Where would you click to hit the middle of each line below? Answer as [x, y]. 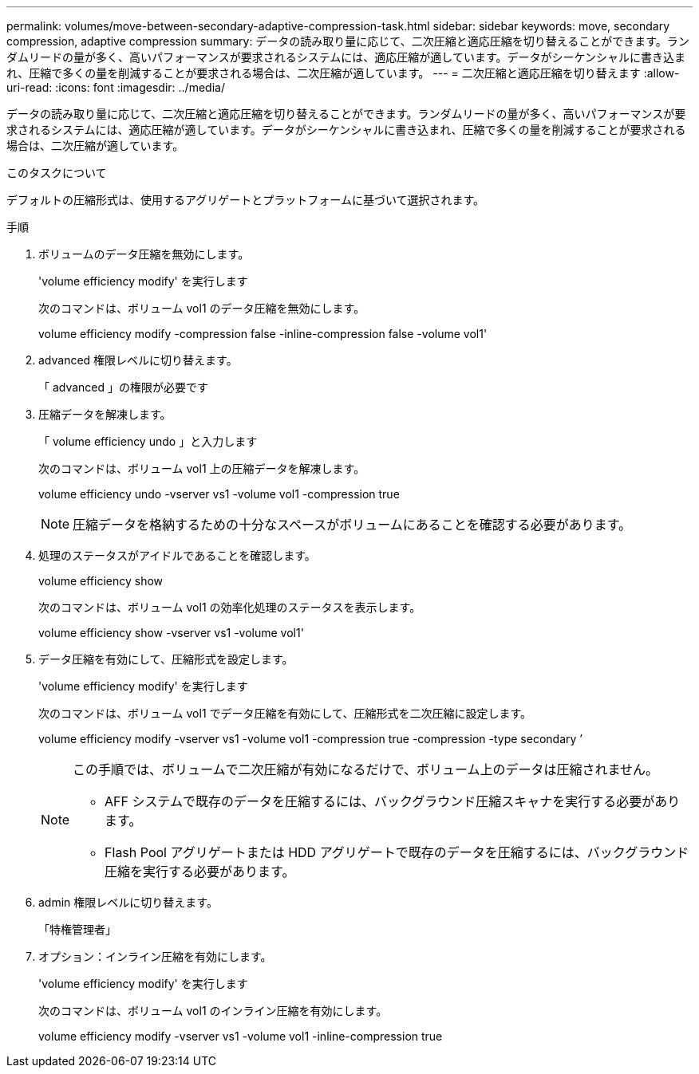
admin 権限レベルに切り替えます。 [128, 902]
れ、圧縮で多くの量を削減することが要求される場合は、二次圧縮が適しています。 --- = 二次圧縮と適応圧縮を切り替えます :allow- [343, 73]
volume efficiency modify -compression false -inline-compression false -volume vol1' [263, 334]
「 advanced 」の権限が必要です [124, 387]
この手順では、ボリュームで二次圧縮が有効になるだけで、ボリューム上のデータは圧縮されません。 [365, 769]
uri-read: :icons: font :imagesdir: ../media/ [116, 87]
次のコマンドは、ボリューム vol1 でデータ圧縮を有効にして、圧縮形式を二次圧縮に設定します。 [285, 713]
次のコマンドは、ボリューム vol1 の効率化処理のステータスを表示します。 [230, 607]
